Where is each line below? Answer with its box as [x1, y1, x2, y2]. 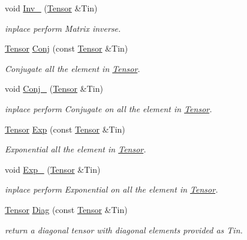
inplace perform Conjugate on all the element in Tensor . [5, 102, 212, 115]
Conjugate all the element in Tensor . [5, 62, 140, 74]
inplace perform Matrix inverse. [5, 22, 121, 34]
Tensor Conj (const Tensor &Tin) [5, 42, 128, 55]
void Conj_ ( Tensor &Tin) [5, 82, 103, 95]
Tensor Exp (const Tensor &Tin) [5, 122, 125, 135]
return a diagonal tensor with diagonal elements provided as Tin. [5, 223, 243, 236]
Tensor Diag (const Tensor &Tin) [5, 203, 128, 215]
